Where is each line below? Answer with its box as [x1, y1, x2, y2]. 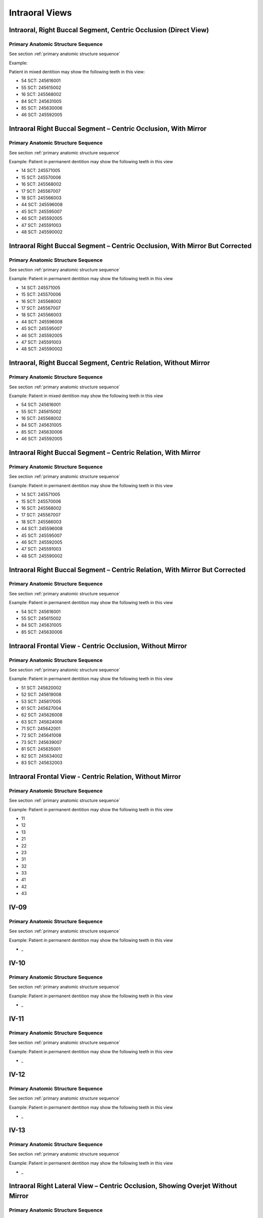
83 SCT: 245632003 [21, 760, 63, 766]
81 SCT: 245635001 [21, 746, 61, 752]
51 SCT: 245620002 [21, 685, 62, 690]
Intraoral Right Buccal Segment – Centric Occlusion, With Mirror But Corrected [9, 242, 252, 250]
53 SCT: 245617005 [21, 698, 61, 704]
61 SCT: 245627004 [21, 705, 62, 711]
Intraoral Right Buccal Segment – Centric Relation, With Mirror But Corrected [9, 566, 246, 574]
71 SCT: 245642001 [21, 726, 61, 732]
